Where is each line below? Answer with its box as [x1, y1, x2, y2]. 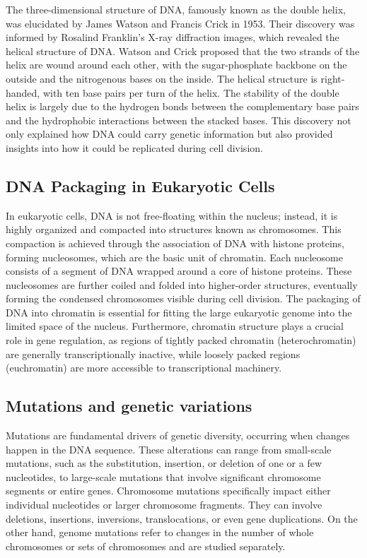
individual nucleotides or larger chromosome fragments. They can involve [6, 497, 322, 512]
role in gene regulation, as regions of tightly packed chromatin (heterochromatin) [6, 333, 356, 348]
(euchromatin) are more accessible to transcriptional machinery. [6, 360, 282, 375]
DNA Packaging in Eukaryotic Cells [6, 174, 275, 196]
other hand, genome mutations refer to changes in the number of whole [6, 525, 314, 540]
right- [320, 71, 345, 85]
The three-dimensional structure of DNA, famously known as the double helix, [6, 2, 346, 16]
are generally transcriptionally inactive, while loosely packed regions [6, 346, 301, 361]
